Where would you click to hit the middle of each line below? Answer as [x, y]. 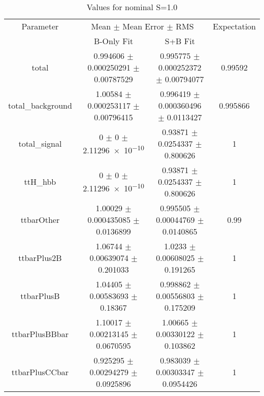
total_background [40, 105]
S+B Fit [180, 41]
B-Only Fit [113, 41]
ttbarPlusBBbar [40, 334]
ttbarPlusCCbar [40, 372]
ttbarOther [40, 220]
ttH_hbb [40, 181]
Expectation [234, 26]
